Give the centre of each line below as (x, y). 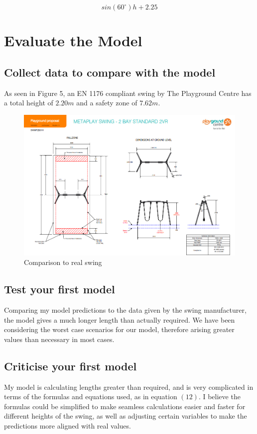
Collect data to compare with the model (110, 72)
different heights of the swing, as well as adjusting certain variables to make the (126, 416)
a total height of (29, 103)
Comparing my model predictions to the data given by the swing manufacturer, (125, 309)
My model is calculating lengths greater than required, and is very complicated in (129, 387)
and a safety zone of (107, 103)
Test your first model (60, 289)
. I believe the (219, 396)
